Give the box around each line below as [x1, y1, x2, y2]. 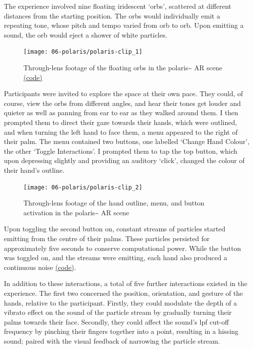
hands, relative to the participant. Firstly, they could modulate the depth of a [4, 297, 237, 308]
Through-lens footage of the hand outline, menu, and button [23, 198, 205, 208]
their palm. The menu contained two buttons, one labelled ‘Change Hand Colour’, [4, 136, 250, 146]
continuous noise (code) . [4, 262, 76, 272]
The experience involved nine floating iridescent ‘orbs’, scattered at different [4, 1, 232, 11]
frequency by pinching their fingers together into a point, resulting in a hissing [4, 326, 239, 336]
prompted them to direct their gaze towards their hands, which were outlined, [4, 117, 237, 127]
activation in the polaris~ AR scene [23, 207, 129, 217]
